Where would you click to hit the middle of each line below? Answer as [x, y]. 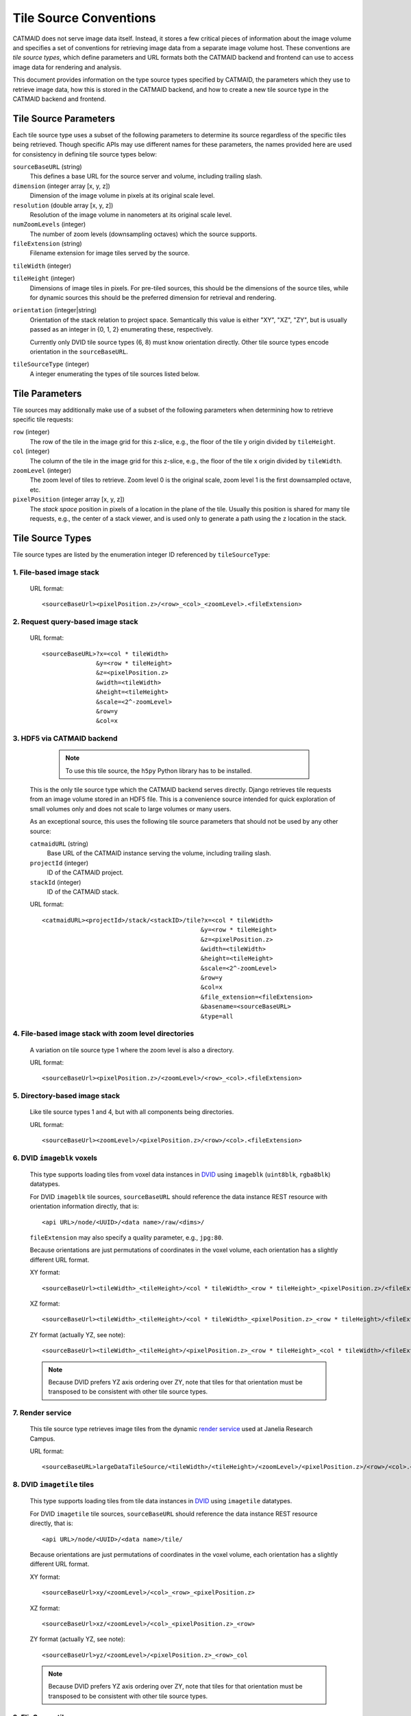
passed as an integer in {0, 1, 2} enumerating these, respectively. [121, 329]
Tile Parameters [47, 394]
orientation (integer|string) [55, 310]
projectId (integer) [59, 863]
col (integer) [31, 451]
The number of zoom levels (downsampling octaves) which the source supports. [143, 234]
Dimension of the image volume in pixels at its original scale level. [122, 196]
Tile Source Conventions [84, 18]
